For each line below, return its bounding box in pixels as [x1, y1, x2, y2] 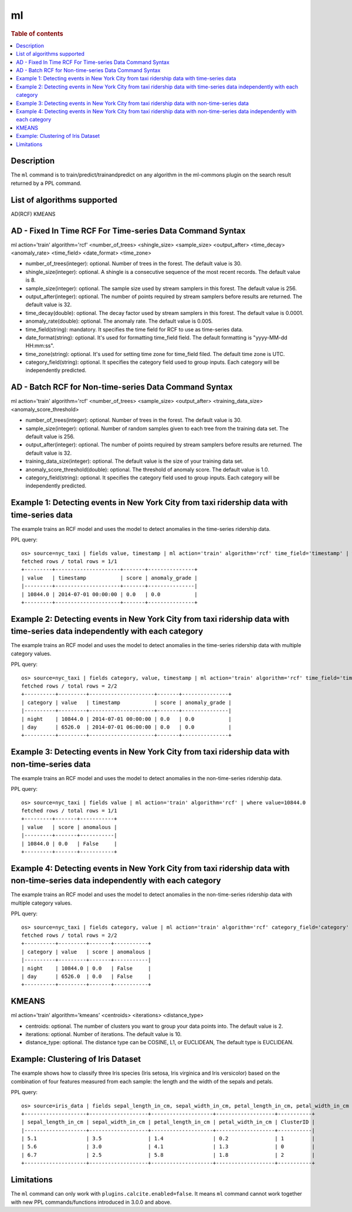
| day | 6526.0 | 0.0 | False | [21, 973, 152, 980]
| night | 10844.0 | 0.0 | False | [21, 965, 152, 971]
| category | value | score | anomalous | [21, 948, 152, 955]
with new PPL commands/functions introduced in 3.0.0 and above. [11, 1199, 172, 1206]
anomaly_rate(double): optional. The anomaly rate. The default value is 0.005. [25, 317, 213, 325]
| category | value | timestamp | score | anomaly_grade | [21, 699, 232, 706]
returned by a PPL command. [11, 180, 82, 187]
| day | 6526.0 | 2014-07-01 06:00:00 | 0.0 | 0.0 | [21, 723, 232, 730]
